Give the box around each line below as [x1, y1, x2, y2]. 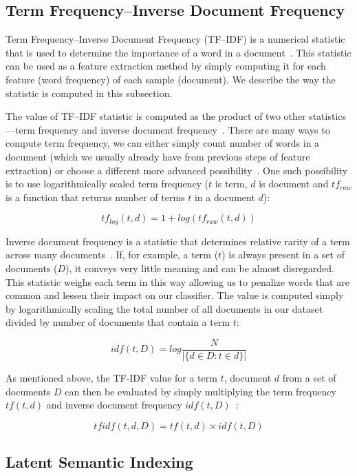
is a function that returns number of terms [6, 189, 185, 204]
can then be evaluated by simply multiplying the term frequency [65, 384, 336, 398]
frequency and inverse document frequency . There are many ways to [38, 122, 330, 136]
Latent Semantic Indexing [6, 451, 193, 473]
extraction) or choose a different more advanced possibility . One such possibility [6, 163, 348, 177]
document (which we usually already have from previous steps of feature [6, 149, 310, 163]
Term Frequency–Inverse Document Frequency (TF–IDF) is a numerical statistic [6, 32, 345, 46]
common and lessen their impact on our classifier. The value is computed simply [6, 288, 344, 302]
